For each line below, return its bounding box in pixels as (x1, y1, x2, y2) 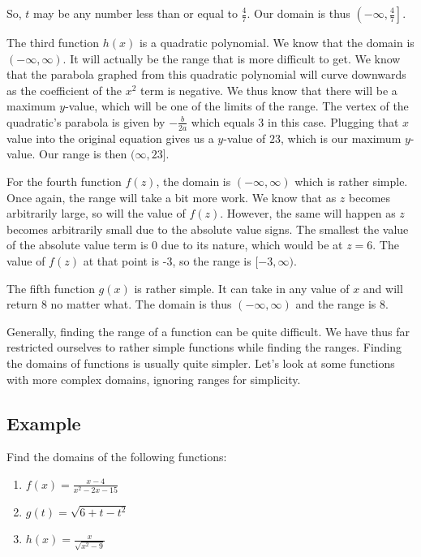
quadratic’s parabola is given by (6, 113, 165, 130)
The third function (6, 34, 100, 50)
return (6, 296, 38, 313)
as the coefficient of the (6, 81, 122, 98)
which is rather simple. (294, 172, 408, 189)
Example (6, 410, 81, 435)
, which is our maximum (281, 129, 402, 146)
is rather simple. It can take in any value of (134, 279, 350, 296)
